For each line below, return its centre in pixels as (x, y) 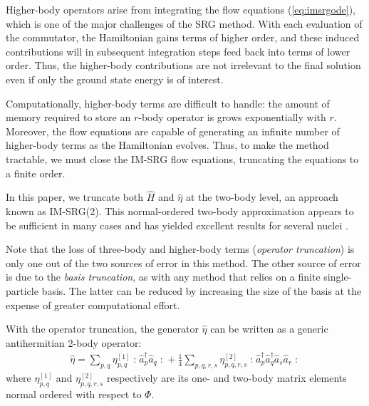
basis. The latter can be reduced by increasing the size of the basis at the (202, 290)
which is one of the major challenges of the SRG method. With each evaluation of (184, 23)
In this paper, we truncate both (75, 197)
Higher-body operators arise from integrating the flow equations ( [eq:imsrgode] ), (181, 9)
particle (22, 290)
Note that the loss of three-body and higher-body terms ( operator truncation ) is (180, 249)
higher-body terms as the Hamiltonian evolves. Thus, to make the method (167, 145)
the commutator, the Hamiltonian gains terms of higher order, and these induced (183, 37)
